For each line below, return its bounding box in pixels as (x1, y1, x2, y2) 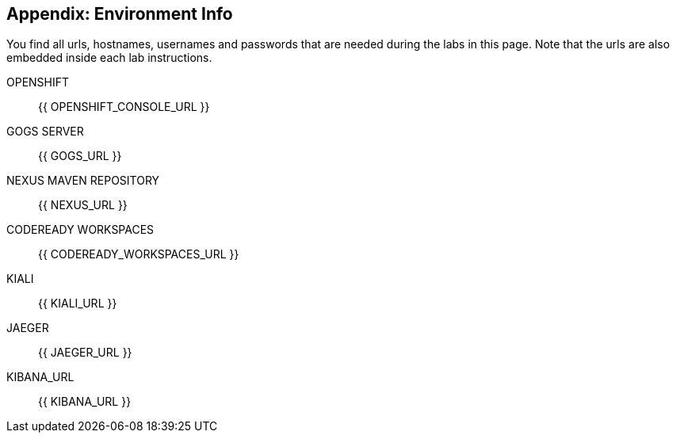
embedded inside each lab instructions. (6, 51, 212, 65)
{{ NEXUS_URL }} (38, 198, 128, 212)
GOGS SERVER (6, 124, 84, 139)
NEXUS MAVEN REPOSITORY (6, 174, 160, 188)
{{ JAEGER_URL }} (38, 345, 132, 360)
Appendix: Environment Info (6, 4, 233, 24)
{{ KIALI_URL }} (38, 296, 117, 311)
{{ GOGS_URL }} (38, 149, 122, 163)
